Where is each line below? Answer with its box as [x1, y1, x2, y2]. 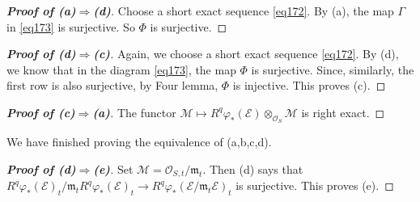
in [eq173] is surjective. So [6, 18, 135, 35]
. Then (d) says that [202, 160, 303, 177]
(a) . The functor [92, 103, 176, 120]
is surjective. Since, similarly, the [251, 61, 414, 78]
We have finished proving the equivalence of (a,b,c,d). [6, 133, 272, 150]
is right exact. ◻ [301, 103, 385, 120]
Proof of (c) [6, 103, 75, 120]
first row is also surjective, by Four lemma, [6, 77, 218, 94]
